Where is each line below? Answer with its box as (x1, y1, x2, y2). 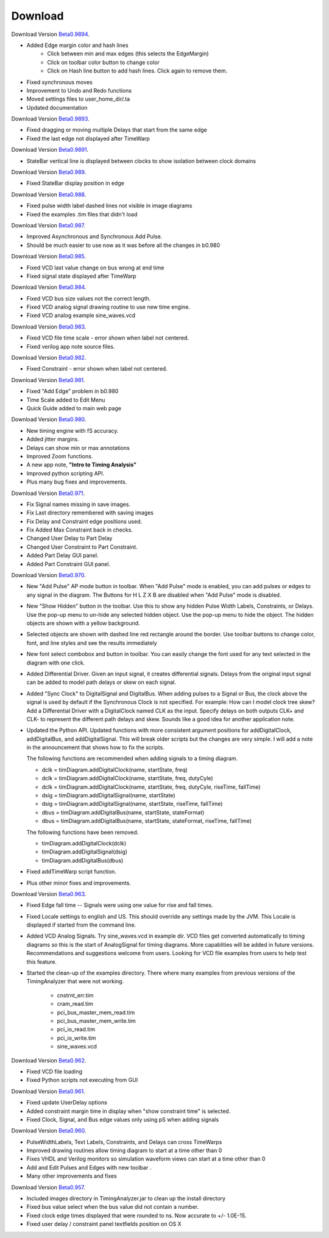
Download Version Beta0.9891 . (11, 146, 89, 154)
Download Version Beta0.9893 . (11, 115, 90, 123)
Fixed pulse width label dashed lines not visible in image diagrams (26, 202, 193, 210)
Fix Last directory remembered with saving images (26, 509, 154, 516)
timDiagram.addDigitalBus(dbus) (41, 856, 124, 864)
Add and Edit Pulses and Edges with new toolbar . (26, 1164, 152, 1171)
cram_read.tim (57, 1000, 94, 1008)
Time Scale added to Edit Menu (26, 396, 105, 404)
